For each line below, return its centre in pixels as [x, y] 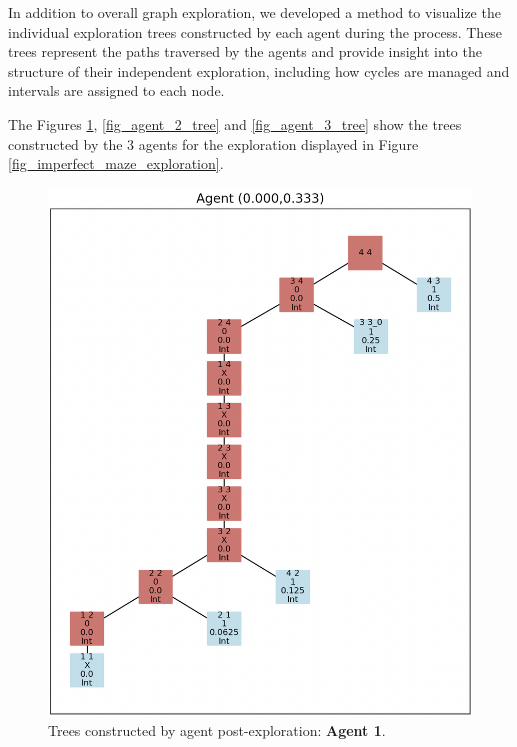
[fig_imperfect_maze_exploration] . [116, 163]
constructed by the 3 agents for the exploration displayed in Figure [213, 143]
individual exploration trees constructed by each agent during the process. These [255, 31]
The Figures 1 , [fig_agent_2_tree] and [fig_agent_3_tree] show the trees [235, 123]
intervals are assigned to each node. [116, 90]
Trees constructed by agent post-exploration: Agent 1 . [217, 730]
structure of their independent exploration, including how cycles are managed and [259, 70]
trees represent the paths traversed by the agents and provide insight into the [245, 51]
